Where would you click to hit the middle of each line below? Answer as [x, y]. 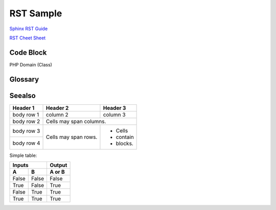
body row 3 [26, 131]
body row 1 [26, 114]
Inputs [20, 165]
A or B [57, 172]
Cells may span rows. [72, 137]
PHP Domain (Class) [31, 64]
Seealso [22, 95]
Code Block [28, 52]
